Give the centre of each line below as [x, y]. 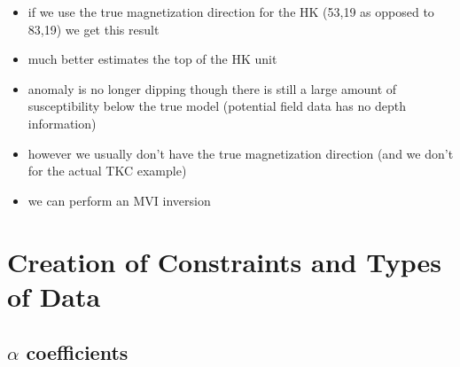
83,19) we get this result [94, 29]
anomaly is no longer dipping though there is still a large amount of [212, 88]
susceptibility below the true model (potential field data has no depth [217, 106]
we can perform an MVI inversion [119, 200]
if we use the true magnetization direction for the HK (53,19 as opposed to [231, 12]
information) [62, 123]
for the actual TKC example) [107, 171]
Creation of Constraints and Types [224, 261]
